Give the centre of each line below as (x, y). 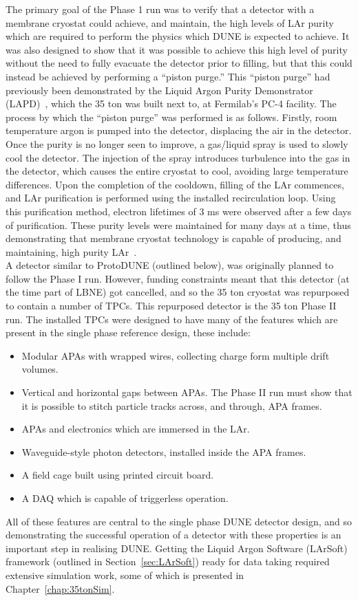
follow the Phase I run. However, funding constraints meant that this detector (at (178, 278)
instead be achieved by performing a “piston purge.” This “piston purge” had (168, 76)
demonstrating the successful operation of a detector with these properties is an (173, 535)
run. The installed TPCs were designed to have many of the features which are (172, 319)
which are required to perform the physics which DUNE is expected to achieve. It (178, 36)
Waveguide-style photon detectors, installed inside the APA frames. (164, 451)
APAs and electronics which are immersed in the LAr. (136, 429)
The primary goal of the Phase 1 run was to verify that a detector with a (160, 9)
